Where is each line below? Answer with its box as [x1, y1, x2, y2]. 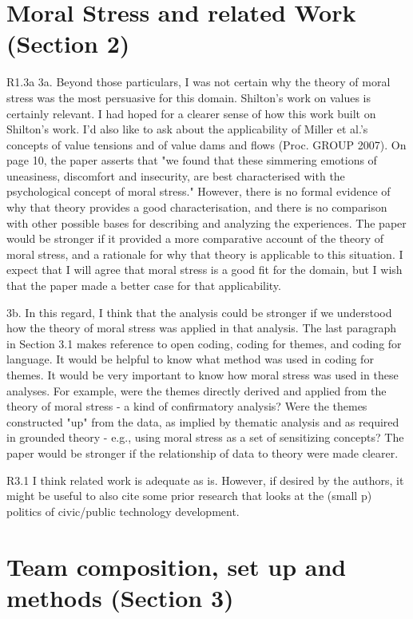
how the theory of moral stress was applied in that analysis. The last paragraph [6, 319, 397, 336]
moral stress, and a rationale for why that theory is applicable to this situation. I [6, 245, 403, 262]
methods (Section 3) [6, 581, 234, 613]
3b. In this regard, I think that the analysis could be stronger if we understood [6, 304, 392, 320]
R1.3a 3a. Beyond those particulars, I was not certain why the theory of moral [6, 73, 391, 90]
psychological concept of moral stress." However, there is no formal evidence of [6, 183, 391, 200]
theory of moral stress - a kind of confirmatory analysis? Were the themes [6, 398, 367, 415]
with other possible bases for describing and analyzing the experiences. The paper [6, 214, 407, 231]
